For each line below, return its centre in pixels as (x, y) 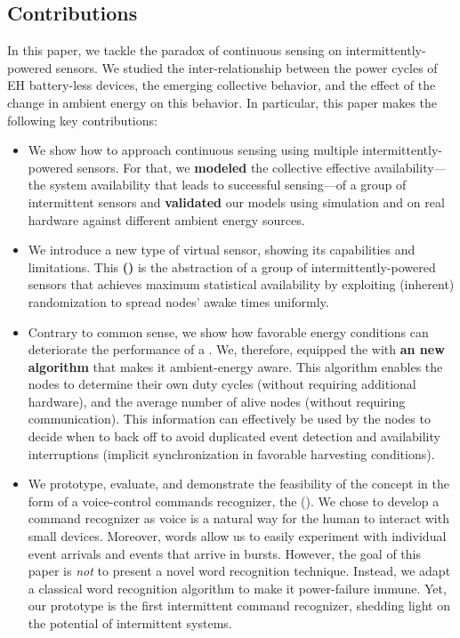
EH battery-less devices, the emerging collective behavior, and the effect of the (222, 85)
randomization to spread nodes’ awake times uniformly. (178, 301)
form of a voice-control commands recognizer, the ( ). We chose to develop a (234, 501)
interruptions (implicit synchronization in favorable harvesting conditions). (231, 453)
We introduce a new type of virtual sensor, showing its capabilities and (222, 250)
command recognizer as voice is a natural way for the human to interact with (238, 518)
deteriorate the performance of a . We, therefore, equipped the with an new (236, 349)
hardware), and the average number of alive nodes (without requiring (217, 401)
